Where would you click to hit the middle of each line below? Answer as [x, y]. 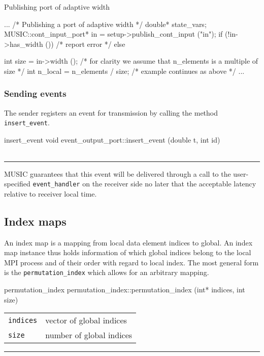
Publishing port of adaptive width [57, 7]
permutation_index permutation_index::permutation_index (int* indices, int [125, 290]
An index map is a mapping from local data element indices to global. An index [128, 242]
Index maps [35, 221]
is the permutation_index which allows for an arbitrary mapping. [107, 272]
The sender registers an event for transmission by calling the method [111, 112]
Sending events [35, 93]
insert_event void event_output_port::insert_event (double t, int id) [112, 140]
